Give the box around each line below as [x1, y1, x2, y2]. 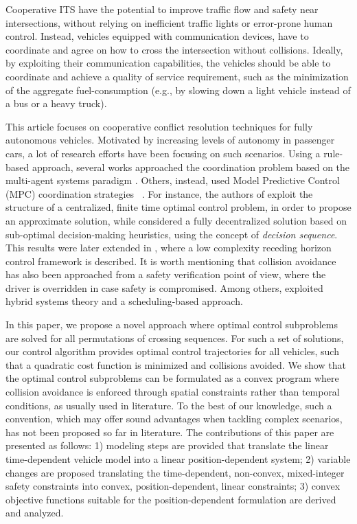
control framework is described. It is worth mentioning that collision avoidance [5, 253, 336, 268]
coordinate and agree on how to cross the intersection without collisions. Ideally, [5, 42, 343, 56]
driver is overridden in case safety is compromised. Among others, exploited [5, 280, 323, 295]
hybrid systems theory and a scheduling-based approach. [5, 294, 243, 308]
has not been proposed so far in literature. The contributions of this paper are [5, 424, 334, 439]
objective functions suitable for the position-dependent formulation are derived [5, 492, 336, 506]
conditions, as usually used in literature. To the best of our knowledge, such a [5, 398, 332, 412]
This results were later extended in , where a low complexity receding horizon [5, 240, 332, 255]
